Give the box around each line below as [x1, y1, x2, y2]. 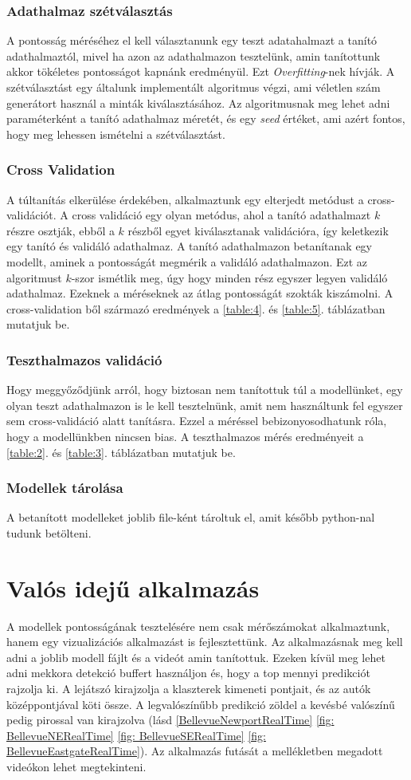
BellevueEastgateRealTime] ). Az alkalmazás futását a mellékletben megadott [6, 743, 383, 759]
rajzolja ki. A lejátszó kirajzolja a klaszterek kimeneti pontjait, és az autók [6, 680, 371, 697]
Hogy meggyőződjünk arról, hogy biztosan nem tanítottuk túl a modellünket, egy [6, 381, 403, 398]
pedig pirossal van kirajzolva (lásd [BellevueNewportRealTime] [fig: [6, 711, 335, 728]
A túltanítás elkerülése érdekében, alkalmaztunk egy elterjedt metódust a [6, 191, 364, 207]
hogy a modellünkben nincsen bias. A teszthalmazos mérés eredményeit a [6, 427, 364, 444]
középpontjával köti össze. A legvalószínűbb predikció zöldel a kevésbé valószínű [6, 695, 395, 712]
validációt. [6, 207, 57, 223]
